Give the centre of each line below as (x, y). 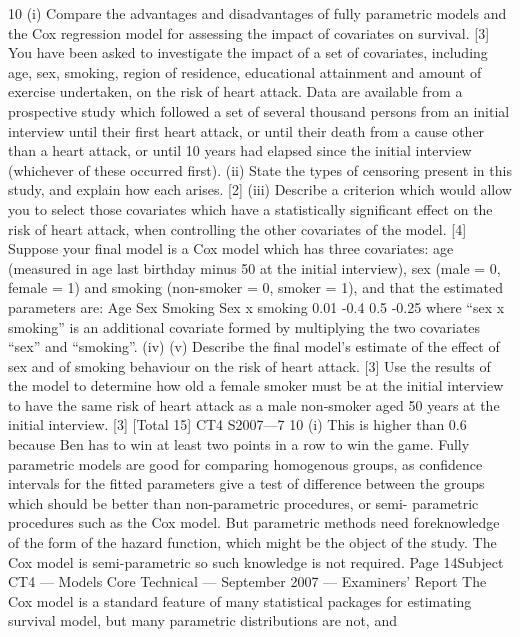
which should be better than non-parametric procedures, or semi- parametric (243, 502)
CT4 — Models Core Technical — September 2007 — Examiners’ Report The (247, 581)
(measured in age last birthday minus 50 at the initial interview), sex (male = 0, (254, 267)
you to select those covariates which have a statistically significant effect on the (250, 208)
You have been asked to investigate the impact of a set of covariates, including (248, 52)
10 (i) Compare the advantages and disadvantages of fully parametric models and (257, 13)
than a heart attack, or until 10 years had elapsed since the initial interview (240, 150)
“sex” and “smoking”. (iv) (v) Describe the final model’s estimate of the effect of (254, 346)
